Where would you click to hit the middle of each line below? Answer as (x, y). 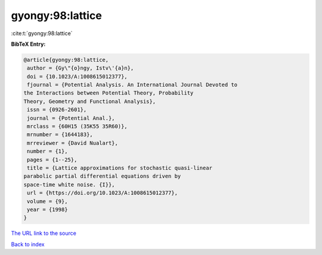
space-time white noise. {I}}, (69, 185)
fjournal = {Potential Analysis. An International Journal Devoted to (132, 85)
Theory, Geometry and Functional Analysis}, (90, 101)
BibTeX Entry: (28, 44)
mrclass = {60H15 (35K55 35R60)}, (77, 127)
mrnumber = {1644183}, (60, 135)
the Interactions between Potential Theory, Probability (109, 93)
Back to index (28, 244)
